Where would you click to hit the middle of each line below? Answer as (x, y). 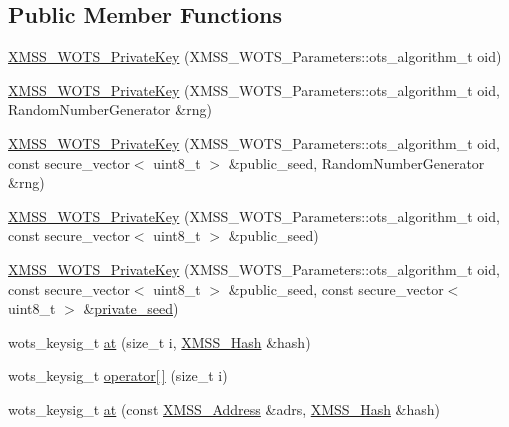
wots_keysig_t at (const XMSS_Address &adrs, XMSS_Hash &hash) (224, 408)
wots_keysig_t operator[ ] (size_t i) (118, 375)
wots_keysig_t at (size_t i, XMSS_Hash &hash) (159, 341)
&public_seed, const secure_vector (336, 288)
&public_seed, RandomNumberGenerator (356, 162)
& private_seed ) (131, 308)
